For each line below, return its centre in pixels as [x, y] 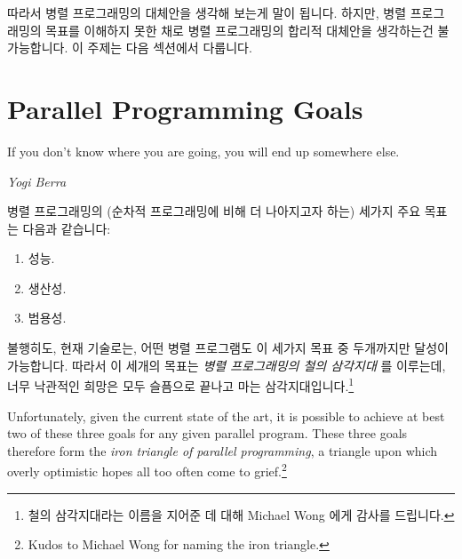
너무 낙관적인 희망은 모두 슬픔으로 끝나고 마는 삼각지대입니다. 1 [181, 384]
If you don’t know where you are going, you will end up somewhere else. [203, 151]
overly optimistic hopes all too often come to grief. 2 [147, 470]
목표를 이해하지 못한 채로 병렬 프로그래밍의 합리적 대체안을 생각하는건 [239, 30]
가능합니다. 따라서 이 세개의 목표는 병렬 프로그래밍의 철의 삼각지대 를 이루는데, [227, 365]
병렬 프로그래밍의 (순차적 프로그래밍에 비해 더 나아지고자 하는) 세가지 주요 [214, 211]
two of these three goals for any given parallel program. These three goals [207, 433]
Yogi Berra [37, 181]
